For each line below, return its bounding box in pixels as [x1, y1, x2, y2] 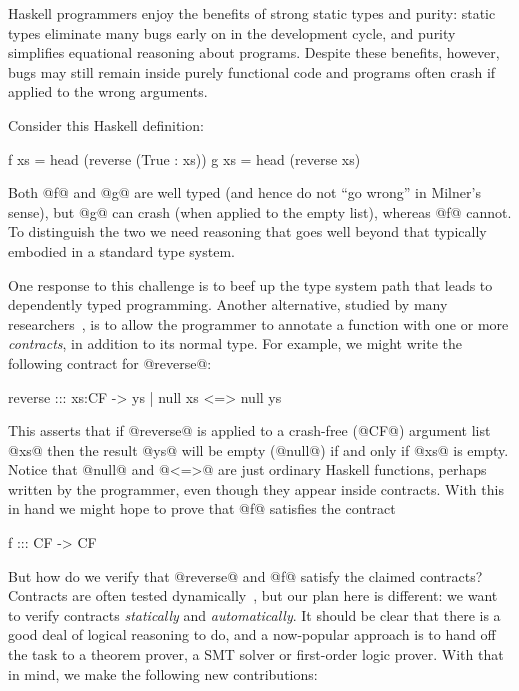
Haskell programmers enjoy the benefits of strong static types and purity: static [8, 3, 496, 23]
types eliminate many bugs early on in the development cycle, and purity [8, 22, 456, 43]
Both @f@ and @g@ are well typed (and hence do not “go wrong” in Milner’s [8, 182, 481, 203]
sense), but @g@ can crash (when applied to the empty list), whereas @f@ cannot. [8, 201, 512, 222]
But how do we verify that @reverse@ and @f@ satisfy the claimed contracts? [8, 565, 483, 586]
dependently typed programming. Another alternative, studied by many [8, 294, 448, 315]
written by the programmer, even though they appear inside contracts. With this [8, 478, 504, 499]
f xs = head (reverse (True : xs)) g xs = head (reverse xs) [8, 148, 361, 169]
